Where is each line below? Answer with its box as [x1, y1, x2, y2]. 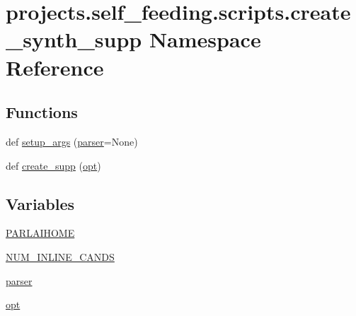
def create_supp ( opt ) [6, 158, 101, 172]
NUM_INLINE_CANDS [6, 249, 115, 264]
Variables [6, 192, 75, 214]
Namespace [149, 25, 261, 54]
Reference [6, 52, 104, 81]
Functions [6, 101, 78, 123]
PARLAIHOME [6, 226, 75, 240]
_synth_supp [6, 25, 142, 54]
